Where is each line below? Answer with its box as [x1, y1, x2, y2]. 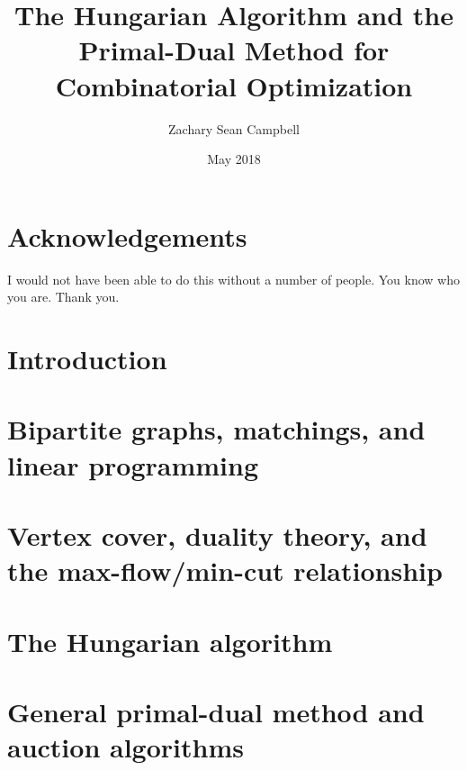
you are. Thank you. [7, 287, 120, 306]
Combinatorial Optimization [55, 67, 413, 104]
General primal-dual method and [7, 693, 425, 729]
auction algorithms [7, 729, 244, 765]
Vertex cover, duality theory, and [7, 516, 427, 553]
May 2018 [207, 149, 261, 168]
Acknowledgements [7, 217, 247, 254]
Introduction [7, 340, 167, 376]
